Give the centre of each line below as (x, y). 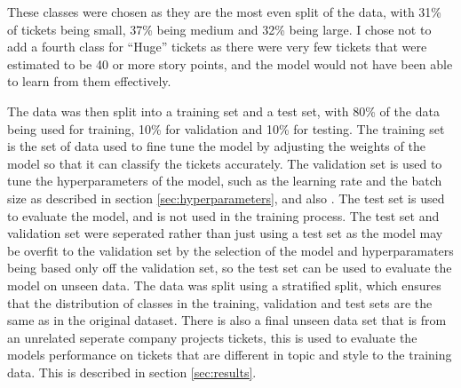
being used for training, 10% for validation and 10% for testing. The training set (226, 128)
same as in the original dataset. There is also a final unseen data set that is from (227, 320)
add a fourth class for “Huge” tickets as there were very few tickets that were (217, 47)
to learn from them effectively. (89, 81)
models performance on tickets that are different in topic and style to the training (230, 355)
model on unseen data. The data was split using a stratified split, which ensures (224, 285)
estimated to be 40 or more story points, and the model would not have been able (230, 63)
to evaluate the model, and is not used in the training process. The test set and (223, 215)
